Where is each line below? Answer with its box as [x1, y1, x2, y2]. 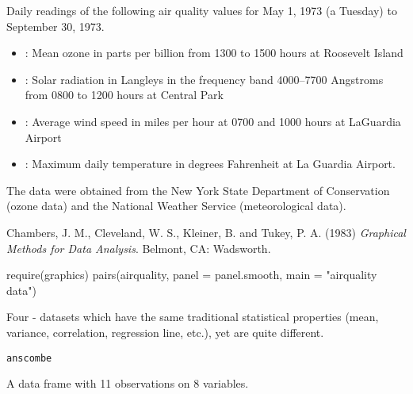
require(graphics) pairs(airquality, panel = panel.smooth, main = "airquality [6, 266, 377, 283]
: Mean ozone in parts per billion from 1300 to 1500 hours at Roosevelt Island [25, 44, 403, 61]
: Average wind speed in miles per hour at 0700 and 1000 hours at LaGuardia [25, 113, 401, 129]
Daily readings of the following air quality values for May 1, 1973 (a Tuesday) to [6, 2, 397, 18]
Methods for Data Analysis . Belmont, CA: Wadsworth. [6, 239, 271, 256]
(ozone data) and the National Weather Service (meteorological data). [6, 197, 346, 214]
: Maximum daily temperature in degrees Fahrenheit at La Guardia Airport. [25, 155, 396, 172]
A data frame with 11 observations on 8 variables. [6, 375, 249, 392]
